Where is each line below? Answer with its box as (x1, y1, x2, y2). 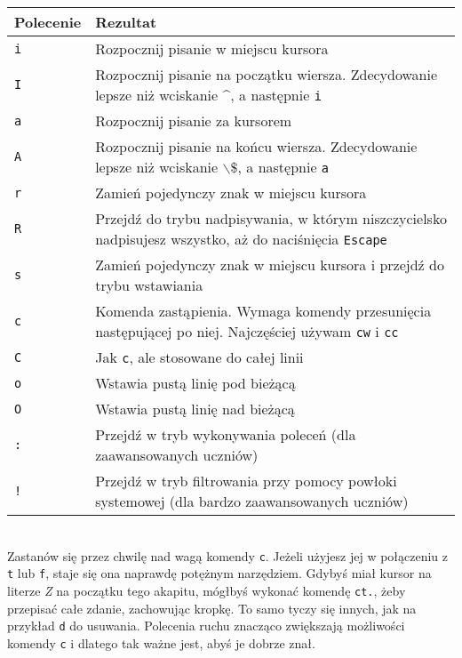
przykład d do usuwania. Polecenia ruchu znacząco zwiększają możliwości (7, 616, 405, 635)
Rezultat (95, 12, 157, 32)
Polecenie (14, 12, 82, 32)
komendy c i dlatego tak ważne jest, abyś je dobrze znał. (7, 633, 315, 652)
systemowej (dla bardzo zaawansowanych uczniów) (95, 491, 409, 511)
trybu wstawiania (95, 275, 203, 295)
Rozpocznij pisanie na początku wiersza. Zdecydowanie (95, 64, 438, 84)
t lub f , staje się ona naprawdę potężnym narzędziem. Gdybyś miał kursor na (7, 564, 432, 582)
